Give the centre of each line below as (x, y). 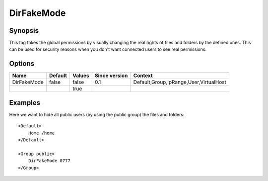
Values (81, 76)
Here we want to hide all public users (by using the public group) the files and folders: (97, 114)
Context (143, 76)
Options (22, 64)
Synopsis (24, 31)
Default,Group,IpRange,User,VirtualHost (180, 82)
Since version (111, 76)
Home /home (41, 133)
